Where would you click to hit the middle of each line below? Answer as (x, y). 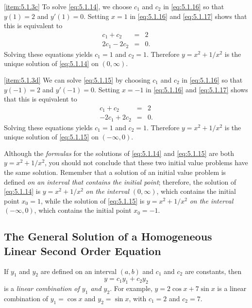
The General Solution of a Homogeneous (108, 236)
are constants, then (213, 271)
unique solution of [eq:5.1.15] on (51, 137)
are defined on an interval (79, 271)
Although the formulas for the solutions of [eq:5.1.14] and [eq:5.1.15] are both (119, 153)
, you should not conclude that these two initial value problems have (146, 163)
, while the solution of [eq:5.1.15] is (92, 200)
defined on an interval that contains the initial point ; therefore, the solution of (120, 181)
